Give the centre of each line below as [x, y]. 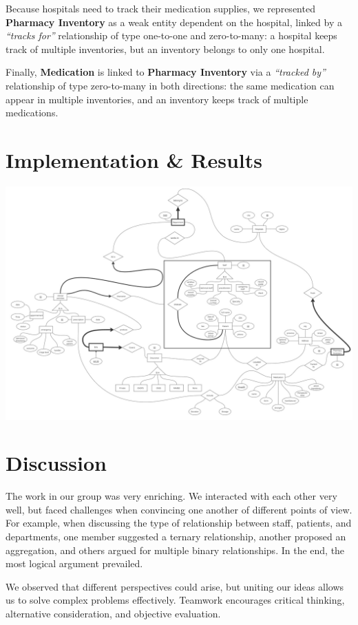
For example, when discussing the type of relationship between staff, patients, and [179, 523]
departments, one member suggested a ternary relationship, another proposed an [176, 536]
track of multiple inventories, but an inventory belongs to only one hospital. [165, 49]
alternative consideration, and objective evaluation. [113, 613]
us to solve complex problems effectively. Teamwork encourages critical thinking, [175, 600]
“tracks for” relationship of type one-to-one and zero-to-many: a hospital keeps [171, 35]
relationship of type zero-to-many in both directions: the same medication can [170, 85]
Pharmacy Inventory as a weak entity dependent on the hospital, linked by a [174, 22]
